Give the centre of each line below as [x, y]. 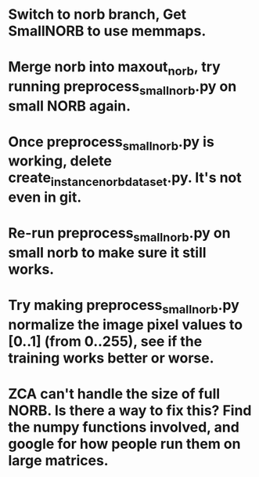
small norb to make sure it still [107, 252]
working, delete [60, 161]
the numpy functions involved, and [124, 427]
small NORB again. [70, 106]
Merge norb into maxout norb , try [114, 68]
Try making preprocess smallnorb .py [124, 306]
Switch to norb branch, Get [97, 15]
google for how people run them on [124, 444]
